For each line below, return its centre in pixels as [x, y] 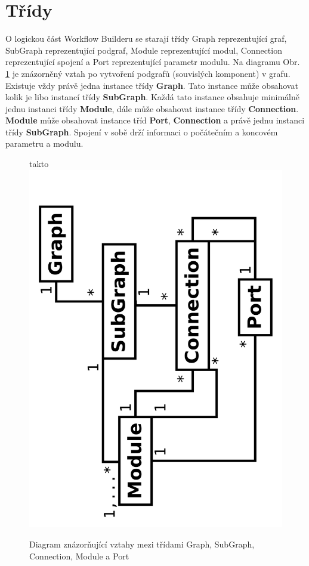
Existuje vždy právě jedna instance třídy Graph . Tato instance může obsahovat [152, 85]
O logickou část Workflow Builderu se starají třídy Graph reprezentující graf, [146, 38]
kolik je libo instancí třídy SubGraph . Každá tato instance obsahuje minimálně [152, 97]
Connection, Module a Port [79, 556]
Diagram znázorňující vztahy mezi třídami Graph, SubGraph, [142, 544]
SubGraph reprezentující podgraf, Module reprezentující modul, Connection [144, 50]
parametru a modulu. [44, 143]
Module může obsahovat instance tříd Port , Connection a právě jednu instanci [155, 120]
